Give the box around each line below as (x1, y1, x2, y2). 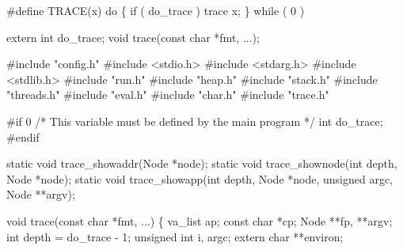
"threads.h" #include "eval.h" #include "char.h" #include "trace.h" (6, 86, 329, 103)
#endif (6, 128, 40, 145)
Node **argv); (6, 186, 75, 203)
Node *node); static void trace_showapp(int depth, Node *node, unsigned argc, (6, 170, 393, 187)
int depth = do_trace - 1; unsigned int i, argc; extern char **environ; (6, 228, 344, 244)
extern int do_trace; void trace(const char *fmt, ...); (6, 28, 260, 45)
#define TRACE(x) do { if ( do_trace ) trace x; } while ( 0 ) (6, 2, 305, 18)
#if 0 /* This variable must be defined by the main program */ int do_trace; (6, 112, 383, 129)
